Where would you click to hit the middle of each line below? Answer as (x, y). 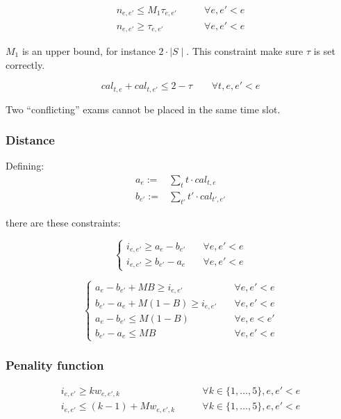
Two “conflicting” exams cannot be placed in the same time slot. (143, 109)
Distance (30, 140)
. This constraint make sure (245, 50)
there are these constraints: (63, 222)
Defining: (25, 166)
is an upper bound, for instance (89, 50)
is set (324, 50)
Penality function (55, 364)
